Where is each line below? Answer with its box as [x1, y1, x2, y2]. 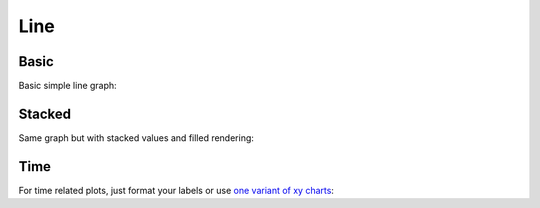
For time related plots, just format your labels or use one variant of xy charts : [18, 184, 335, 196]
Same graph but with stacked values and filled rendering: [18, 131, 255, 144]
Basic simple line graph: [18, 80, 117, 92]
